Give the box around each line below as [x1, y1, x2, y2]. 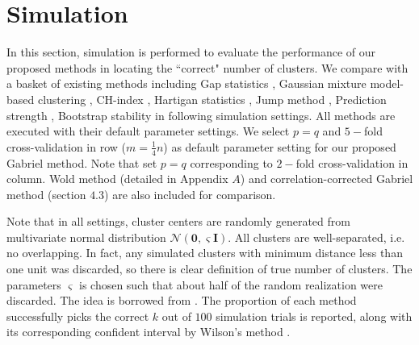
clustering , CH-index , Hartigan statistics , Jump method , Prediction [37, 90, 387, 107]
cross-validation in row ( [6, 138, 127, 155]
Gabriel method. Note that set [6, 154, 157, 171]
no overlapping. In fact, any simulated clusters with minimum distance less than [6, 244, 403, 261]
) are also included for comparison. [104, 185, 276, 202]
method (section [6, 185, 86, 202]
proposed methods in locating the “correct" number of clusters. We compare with [6, 59, 409, 76]
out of [161, 307, 191, 324]
